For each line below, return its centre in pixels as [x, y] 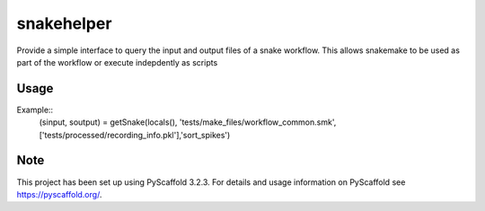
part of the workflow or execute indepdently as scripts [117, 62]
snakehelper [64, 23]
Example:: [35, 110]
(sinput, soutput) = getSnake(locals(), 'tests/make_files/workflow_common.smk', [188, 122]
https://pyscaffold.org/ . [59, 194]
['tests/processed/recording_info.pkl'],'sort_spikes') [135, 135]
